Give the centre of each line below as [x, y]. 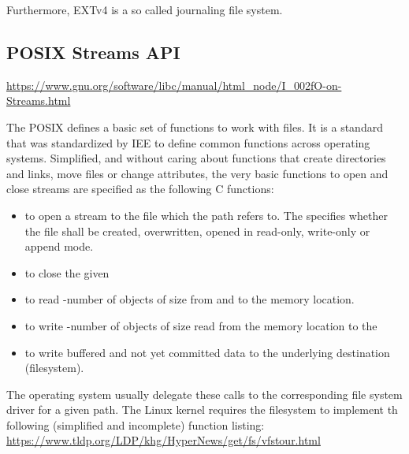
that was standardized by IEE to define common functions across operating [188, 142]
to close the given [67, 272]
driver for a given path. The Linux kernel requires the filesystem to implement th [202, 409]
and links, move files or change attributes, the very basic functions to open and [197, 173]
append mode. [59, 246]
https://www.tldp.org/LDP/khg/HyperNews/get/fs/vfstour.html [164, 440]
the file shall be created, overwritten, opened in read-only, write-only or [197, 231]
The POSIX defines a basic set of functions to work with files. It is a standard [195, 127]
